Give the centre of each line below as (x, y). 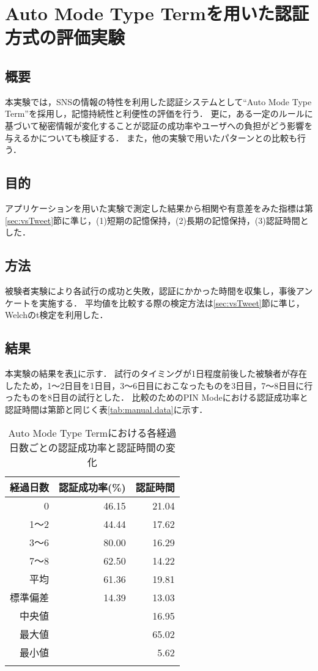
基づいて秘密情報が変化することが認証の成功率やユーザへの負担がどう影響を (159, 125)
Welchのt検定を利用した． (57, 315)
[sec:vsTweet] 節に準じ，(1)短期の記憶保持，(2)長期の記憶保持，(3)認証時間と (157, 220)
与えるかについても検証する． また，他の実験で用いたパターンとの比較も (151, 137)
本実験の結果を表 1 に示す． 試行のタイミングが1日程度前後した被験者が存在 (156, 373)
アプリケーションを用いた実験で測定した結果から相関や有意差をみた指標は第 (159, 208)
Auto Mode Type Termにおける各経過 (92, 433)
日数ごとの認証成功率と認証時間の (87, 448)
